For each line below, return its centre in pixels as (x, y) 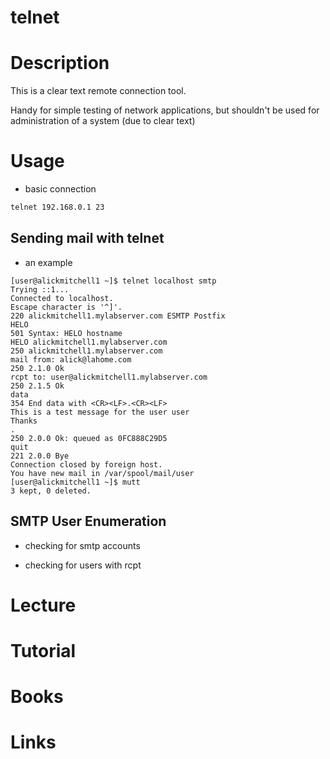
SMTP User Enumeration (88, 521)
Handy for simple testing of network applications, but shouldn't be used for (165, 110)
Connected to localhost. (62, 298)
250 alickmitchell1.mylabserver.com (86, 351)
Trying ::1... (40, 289)
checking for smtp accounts (82, 545)
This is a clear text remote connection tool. (98, 91)
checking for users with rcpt (83, 565)
